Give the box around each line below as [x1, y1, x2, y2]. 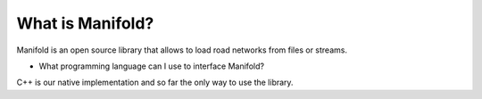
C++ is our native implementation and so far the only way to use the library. [16, 77, 294, 88]
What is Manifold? [16, 13, 154, 33]
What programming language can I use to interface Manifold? [38, 61, 265, 71]
